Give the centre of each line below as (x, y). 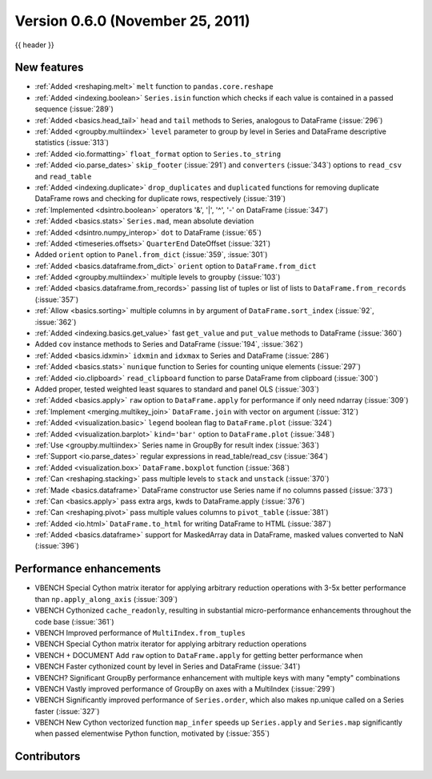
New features (49, 68)
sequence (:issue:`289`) (74, 109)
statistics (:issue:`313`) (72, 143)
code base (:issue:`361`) (75, 621)
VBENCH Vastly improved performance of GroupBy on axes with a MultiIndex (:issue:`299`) (185, 689)
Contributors (48, 757)
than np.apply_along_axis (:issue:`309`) (106, 599)
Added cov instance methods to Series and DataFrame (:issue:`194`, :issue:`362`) (169, 344)
